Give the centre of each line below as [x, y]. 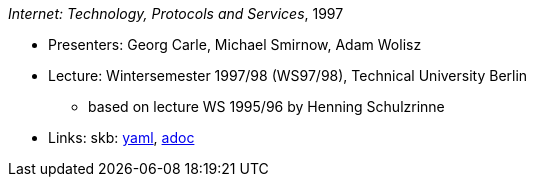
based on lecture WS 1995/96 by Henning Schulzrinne [266, 106]
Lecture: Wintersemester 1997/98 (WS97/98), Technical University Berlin [288, 75]
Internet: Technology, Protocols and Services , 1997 [176, 13]
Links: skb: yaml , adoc [121, 137]
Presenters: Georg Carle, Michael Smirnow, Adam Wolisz [235, 44]
